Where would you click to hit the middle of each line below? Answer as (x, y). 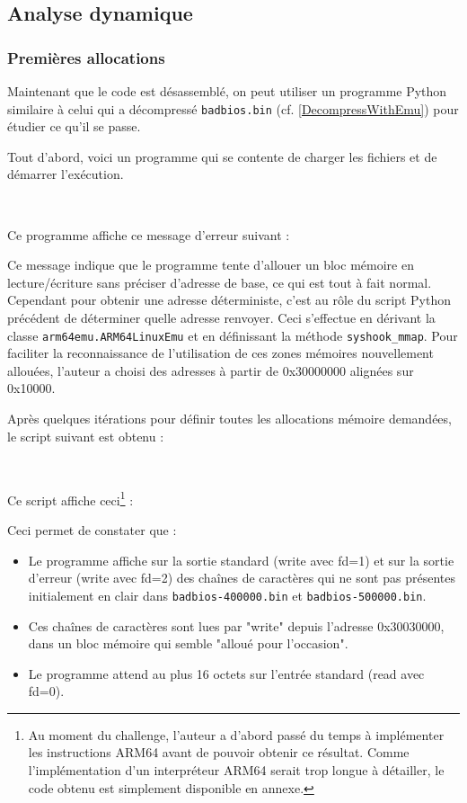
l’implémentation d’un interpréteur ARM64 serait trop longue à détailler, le (236, 770)
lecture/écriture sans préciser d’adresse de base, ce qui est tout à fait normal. (220, 282)
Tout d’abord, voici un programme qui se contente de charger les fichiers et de (222, 156)
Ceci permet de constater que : (92, 530)
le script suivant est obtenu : (86, 436)
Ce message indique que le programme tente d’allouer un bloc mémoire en (211, 265)
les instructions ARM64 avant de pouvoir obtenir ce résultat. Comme (219, 752)
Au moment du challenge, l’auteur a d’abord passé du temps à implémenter (236, 734)
